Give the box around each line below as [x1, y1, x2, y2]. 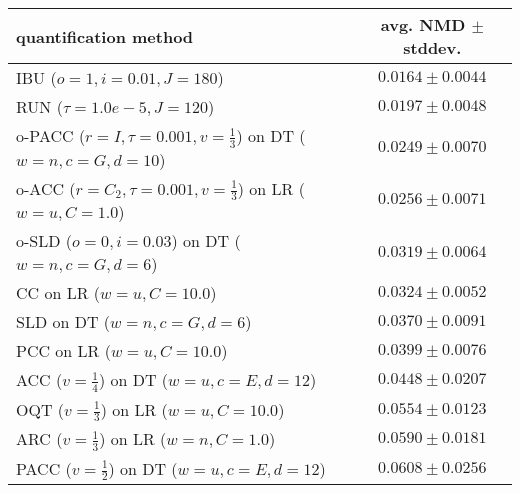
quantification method [16, 24, 194, 48]
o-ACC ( [16, 176, 76, 200]
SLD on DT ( [16, 310, 111, 334]
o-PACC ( [16, 124, 86, 147]
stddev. [403, 36, 462, 59]
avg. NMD [380, 13, 466, 36]
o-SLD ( [16, 229, 73, 253]
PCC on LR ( [16, 339, 111, 363]
